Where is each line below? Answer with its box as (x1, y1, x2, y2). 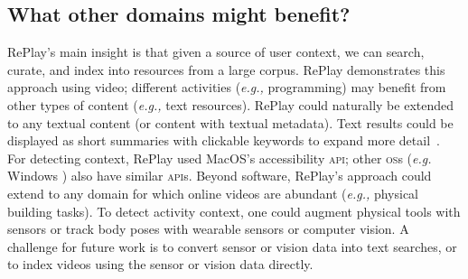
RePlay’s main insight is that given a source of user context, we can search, (7, 42, 425, 61)
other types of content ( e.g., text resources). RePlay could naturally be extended (7, 95, 454, 114)
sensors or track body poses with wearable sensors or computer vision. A (7, 219, 409, 238)
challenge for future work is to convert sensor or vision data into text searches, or (7, 237, 457, 256)
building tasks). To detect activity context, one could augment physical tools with (7, 201, 461, 220)
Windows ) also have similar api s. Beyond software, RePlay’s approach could (7, 166, 432, 185)
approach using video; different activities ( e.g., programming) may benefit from (7, 78, 446, 97)
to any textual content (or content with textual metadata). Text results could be (7, 113, 454, 132)
